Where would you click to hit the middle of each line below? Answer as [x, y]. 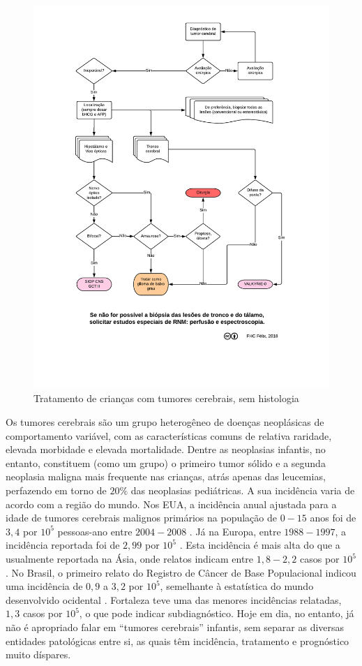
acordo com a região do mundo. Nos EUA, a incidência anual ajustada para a [171, 504]
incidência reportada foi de [63, 545]
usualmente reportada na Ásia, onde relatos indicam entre [130, 559]
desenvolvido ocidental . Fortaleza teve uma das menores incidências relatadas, [174, 599]
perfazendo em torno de [56, 490]
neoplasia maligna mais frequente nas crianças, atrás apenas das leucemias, [166, 476]
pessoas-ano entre [95, 531]
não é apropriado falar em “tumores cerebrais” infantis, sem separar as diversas [175, 627]
